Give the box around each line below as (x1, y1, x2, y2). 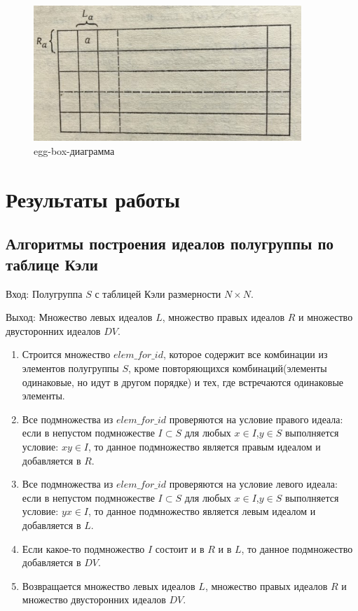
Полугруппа (32, 286, 83, 301)
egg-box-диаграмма (34, 144, 115, 158)
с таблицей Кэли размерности (95, 286, 221, 301)
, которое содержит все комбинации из (163, 347, 328, 362)
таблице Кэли (6, 253, 98, 275)
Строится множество (22, 347, 111, 362)
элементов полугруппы (22, 361, 119, 375)
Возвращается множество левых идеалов (22, 578, 195, 593)
